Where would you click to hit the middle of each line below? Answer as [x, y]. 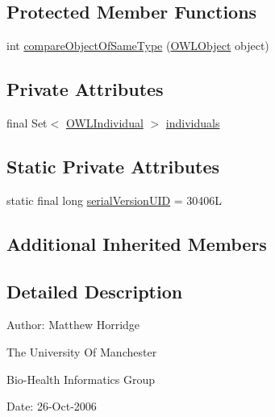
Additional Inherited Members [137, 243]
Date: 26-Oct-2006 [52, 406]
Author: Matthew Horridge [73, 325]
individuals [193, 123]
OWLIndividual [104, 123]
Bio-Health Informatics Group [81, 379]
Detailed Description [95, 291]
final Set [27, 123]
